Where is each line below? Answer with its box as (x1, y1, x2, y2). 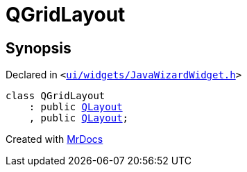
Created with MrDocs (6, 133, 103, 146)
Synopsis (6, 39, 71, 57)
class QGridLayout (6, 90, 105, 102)
